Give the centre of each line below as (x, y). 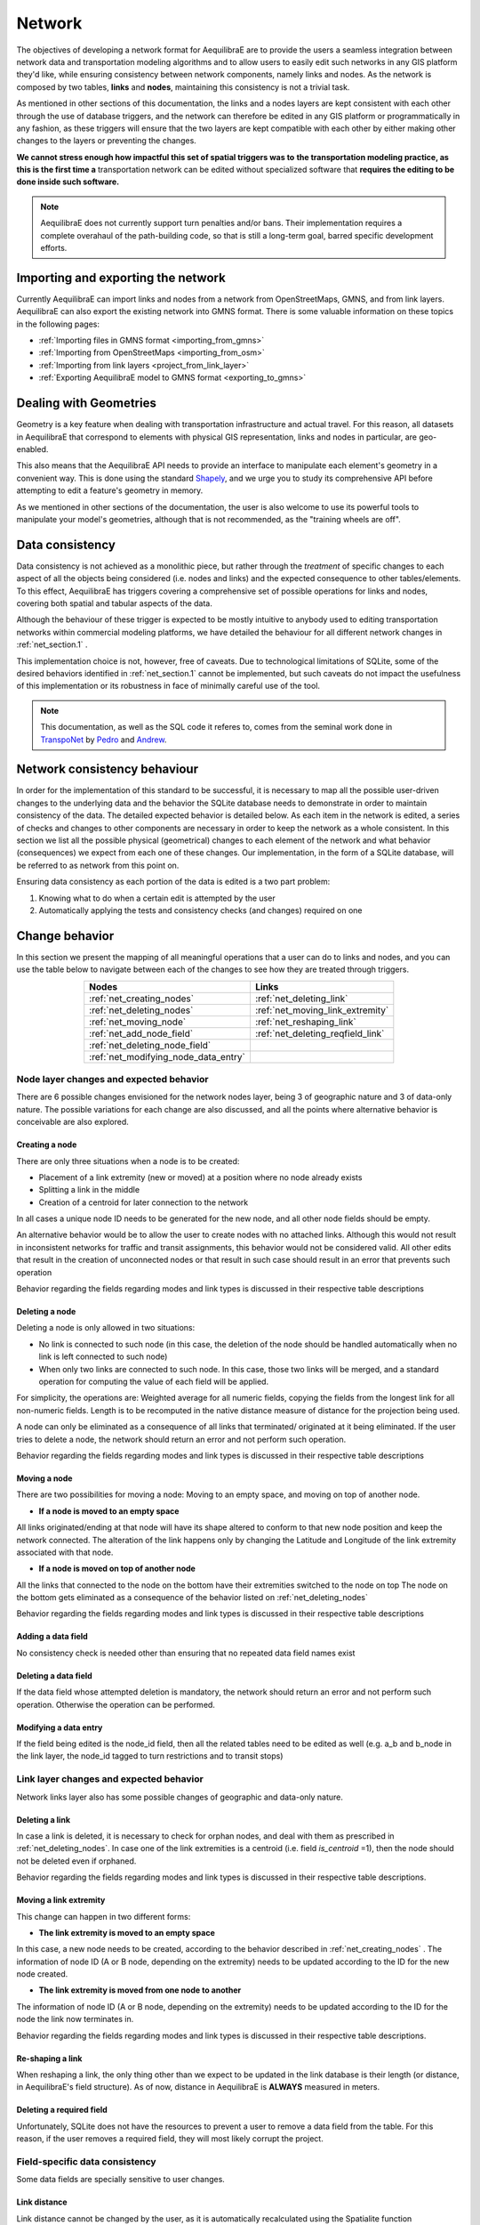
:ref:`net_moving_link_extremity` (322, 1010)
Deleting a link (44, 1819)
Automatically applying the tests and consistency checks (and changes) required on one (201, 910)
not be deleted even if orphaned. (76, 1861)
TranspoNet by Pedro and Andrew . (104, 740)
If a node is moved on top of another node (117, 1569)
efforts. (54, 248)
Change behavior (65, 936)
